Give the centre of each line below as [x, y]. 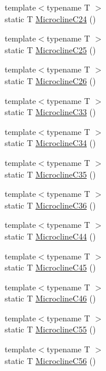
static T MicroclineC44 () [50, 236]
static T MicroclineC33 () [50, 112]
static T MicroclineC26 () [50, 80]
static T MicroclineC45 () [50, 267]
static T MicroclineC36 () [50, 205]
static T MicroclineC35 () [50, 174]
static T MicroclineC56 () [50, 360]
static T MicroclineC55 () [50, 329]
